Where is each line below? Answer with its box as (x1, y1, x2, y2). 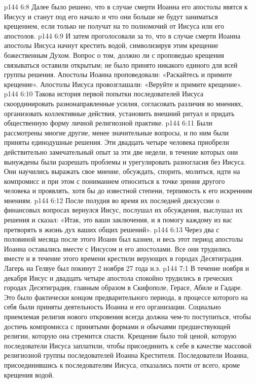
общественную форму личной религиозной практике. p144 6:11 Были (4, 118, 213, 128)
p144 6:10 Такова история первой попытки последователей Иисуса (4, 88, 204, 99)
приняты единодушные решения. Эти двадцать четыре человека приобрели (4, 137, 229, 147)
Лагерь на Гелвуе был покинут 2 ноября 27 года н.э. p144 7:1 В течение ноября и (4, 263, 249, 273)
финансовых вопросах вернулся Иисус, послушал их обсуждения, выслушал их (4, 205, 243, 215)
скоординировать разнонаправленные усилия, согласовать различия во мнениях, (4, 98, 243, 108)
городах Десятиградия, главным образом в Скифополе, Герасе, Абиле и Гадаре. (4, 282, 243, 293)
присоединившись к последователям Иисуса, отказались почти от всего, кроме (4, 359, 240, 370)
